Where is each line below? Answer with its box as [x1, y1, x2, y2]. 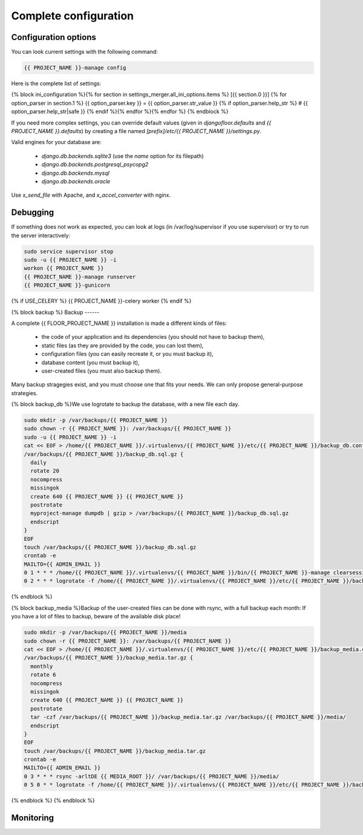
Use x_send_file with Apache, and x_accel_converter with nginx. [11, 191, 171, 199]
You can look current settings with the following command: [11, 48, 159, 56]
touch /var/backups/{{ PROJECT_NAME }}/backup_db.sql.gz [24, 543, 197, 551]
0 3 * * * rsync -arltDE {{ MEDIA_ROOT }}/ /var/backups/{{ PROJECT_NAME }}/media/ [24, 773, 280, 780]
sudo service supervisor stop [24, 248, 114, 255]
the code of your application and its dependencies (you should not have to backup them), [41, 333, 265, 341]
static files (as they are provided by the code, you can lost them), [41, 342, 204, 349]
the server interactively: [11, 232, 71, 239]
